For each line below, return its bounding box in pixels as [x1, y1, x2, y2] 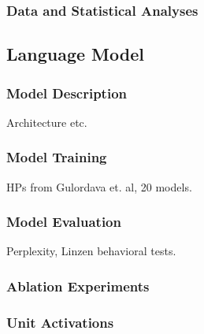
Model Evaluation [6, 212, 121, 232]
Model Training [6, 147, 107, 167]
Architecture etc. [6, 113, 87, 130]
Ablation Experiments [6, 276, 150, 295]
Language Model [6, 42, 144, 66]
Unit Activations [6, 312, 114, 332]
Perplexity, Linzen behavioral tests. [6, 243, 176, 259]
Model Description [6, 83, 128, 102]
